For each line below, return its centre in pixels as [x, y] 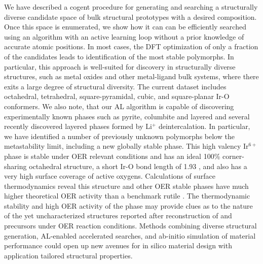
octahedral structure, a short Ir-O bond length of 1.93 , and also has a [138, 166]
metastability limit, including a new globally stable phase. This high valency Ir [126, 146]
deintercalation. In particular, [204, 126]
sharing [15, 166]
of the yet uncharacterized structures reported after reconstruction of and [118, 216]
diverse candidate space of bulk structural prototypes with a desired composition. [130, 16]
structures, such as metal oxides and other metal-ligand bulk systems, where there [131, 76]
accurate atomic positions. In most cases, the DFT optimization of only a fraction [131, 46]
